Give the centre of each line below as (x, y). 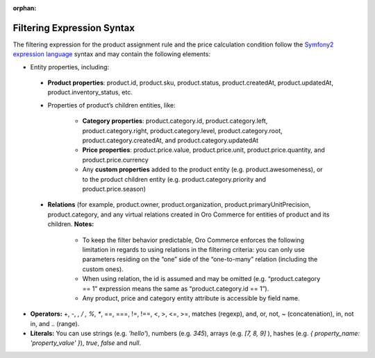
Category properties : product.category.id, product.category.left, (175, 121)
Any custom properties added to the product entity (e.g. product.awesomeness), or (202, 169)
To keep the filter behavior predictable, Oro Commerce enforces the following (193, 240)
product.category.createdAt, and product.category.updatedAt (170, 140)
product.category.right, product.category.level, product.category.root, (182, 130)
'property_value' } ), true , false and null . (86, 343)
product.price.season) (114, 189)
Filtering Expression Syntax (74, 28)
